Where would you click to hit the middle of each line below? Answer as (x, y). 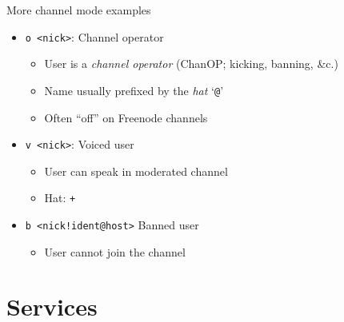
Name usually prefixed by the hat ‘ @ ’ (134, 90)
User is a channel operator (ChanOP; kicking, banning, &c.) (191, 64)
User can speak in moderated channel (136, 171)
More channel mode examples (79, 10)
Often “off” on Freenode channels (126, 117)
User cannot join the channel (115, 251)
